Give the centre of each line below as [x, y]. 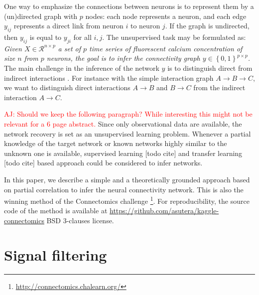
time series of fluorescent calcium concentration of [166, 48]
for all [82, 37]
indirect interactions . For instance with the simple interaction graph [109, 77]
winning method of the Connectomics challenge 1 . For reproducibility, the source [127, 200]
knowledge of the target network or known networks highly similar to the [116, 143]
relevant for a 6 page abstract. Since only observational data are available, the [123, 123]
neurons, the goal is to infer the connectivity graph [123, 58]
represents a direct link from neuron [68, 26]
